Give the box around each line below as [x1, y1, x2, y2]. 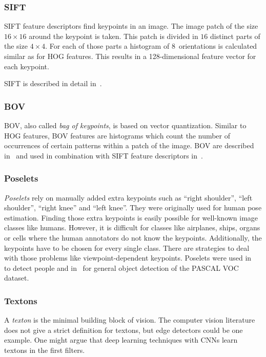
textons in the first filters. [4, 344, 85, 355]
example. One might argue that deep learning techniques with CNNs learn [4, 334, 238, 345]
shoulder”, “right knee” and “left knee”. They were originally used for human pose [4, 202, 262, 213]
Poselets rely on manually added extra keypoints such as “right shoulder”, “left [4, 192, 253, 203]
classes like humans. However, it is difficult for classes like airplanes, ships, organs [4, 222, 260, 233]
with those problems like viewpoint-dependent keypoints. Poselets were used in [4, 252, 252, 263]
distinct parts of [210, 30, 260, 41]
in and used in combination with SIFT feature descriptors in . [4, 150, 203, 161]
